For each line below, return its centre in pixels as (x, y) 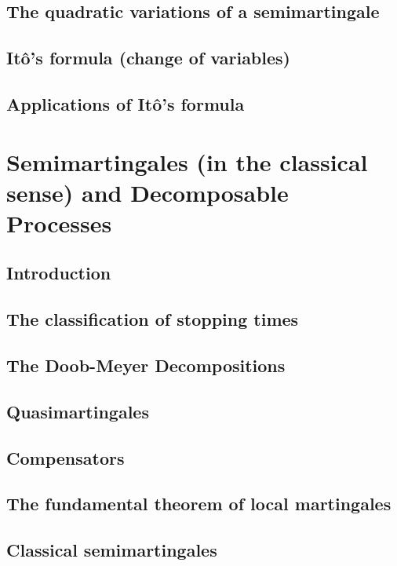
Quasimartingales (78, 411)
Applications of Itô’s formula (126, 103)
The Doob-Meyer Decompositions (146, 365)
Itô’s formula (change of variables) (148, 58)
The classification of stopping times (153, 319)
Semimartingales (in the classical (187, 161)
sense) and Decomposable (148, 192)
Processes (59, 223)
